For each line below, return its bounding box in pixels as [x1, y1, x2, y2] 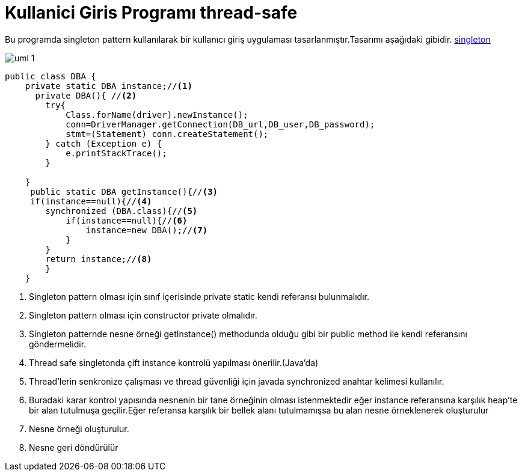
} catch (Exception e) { [45, 138, 162, 148]
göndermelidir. [29, 338, 87, 349]
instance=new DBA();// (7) [85, 225, 208, 235]
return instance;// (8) [45, 254, 152, 264]
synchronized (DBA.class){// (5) [45, 206, 198, 216]
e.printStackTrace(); [66, 148, 167, 158]
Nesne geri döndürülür [29, 442, 118, 453]
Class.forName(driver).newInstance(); [66, 109, 248, 120]
